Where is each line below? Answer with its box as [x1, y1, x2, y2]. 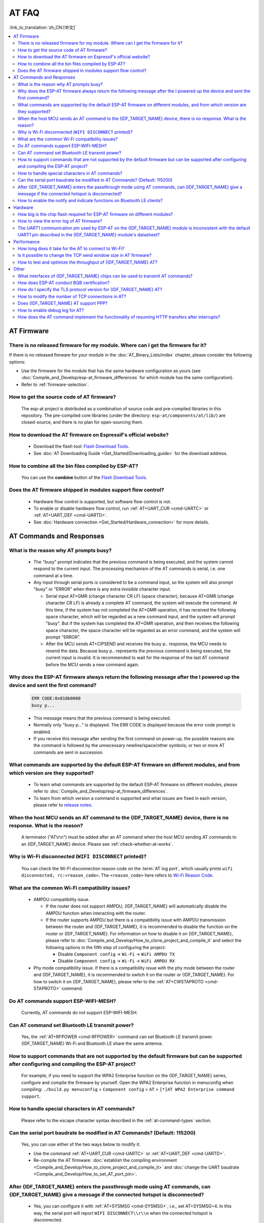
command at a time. [33, 572, 74, 578]
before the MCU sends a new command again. [45, 661, 139, 667]
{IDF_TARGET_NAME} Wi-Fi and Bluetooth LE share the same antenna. [21, 1041, 163, 1046]
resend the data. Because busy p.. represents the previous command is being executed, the [45, 648, 231, 654]
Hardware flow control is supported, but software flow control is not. [33, 498, 172, 504]
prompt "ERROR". [45, 634, 81, 640]
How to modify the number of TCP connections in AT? [18, 294, 127, 299]
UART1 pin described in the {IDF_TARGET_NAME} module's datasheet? [18, 232, 160, 238]
